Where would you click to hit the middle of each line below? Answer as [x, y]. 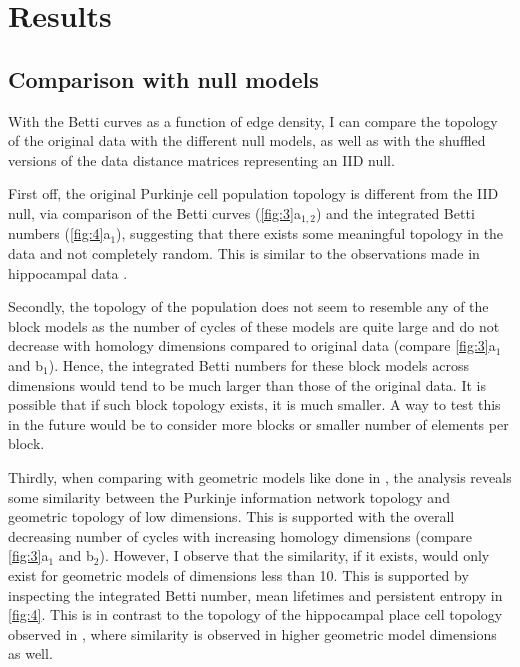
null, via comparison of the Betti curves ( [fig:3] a [154, 212]
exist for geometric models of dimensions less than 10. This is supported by [238, 574]
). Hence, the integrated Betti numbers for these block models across [258, 364]
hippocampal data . [68, 272]
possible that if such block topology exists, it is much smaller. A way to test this [254, 404]
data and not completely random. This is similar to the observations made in [244, 253]
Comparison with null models [163, 78]
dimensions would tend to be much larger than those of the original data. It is [247, 384]
